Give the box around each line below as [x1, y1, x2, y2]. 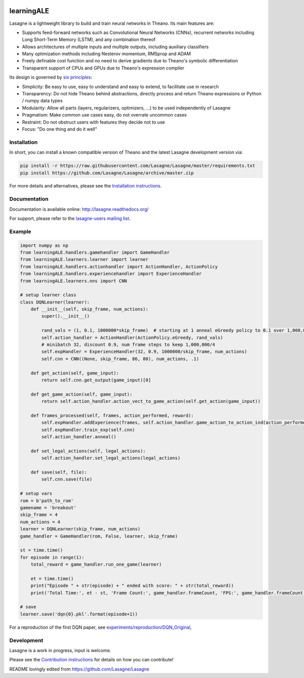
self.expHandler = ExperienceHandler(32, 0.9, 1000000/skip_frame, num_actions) [41, 349, 248, 355]
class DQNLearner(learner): [20, 299, 90, 305]
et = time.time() [30, 576, 74, 581]
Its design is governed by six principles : [9, 74, 92, 81]
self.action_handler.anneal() [41, 434, 117, 440]
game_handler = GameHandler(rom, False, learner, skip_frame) [20, 533, 178, 539]
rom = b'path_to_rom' [20, 498, 74, 504]
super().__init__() [41, 313, 90, 319]
